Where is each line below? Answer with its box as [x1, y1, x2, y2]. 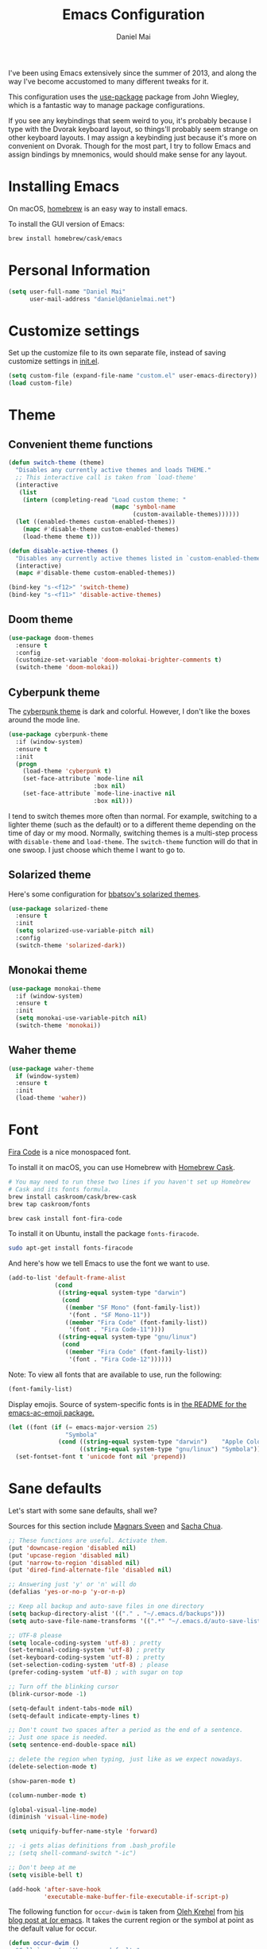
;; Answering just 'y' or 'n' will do [8, 1580, 137, 1589]
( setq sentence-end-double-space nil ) [8, 1741, 137, 1749]
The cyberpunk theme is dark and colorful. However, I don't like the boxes [8, 707, 250, 716]
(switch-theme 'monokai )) [15, 1021, 102, 1029]
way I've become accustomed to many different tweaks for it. [8, 76, 209, 86]
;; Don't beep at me [8, 1863, 77, 1871]
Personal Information [8, 261, 151, 279]
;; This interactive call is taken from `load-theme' [15, 473, 197, 482]
